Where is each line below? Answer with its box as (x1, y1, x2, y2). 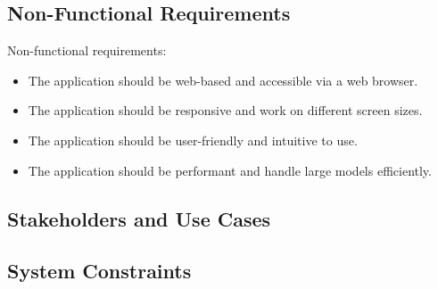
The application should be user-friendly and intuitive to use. (28, 130, 358, 149)
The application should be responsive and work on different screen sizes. (28, 101, 423, 120)
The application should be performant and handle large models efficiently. (28, 161, 432, 179)
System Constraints (7, 257, 192, 285)
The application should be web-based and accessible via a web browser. (28, 70, 418, 89)
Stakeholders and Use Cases (7, 204, 271, 232)
